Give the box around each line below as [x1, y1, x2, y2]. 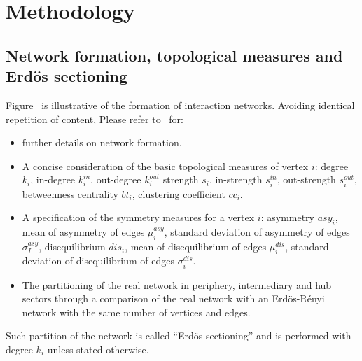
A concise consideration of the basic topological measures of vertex [22, 158, 309, 173]
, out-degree [90, 172, 141, 187]
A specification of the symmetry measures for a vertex [22, 210, 255, 225]
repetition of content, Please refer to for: [6, 111, 183, 126]
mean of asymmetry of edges [22, 224, 145, 239]
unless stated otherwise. [47, 342, 149, 357]
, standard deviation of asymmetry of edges [164, 224, 350, 239]
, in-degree [30, 172, 76, 187]
